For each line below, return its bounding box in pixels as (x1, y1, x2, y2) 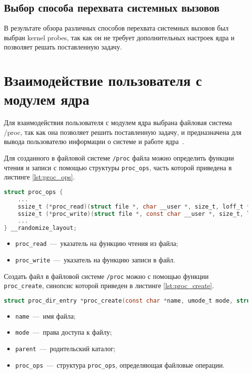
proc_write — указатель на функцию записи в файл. (15, 254, 175, 264)
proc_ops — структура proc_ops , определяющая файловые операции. (15, 359, 225, 370)
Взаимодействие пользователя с (4, 70, 202, 90)
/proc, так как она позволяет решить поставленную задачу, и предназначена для (4, 127, 242, 137)
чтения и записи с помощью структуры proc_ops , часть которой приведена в (4, 162, 232, 172)
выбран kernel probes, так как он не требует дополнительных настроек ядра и (4, 32, 235, 42)
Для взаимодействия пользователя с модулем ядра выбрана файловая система (4, 117, 232, 128)
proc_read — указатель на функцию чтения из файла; (15, 238, 178, 248)
